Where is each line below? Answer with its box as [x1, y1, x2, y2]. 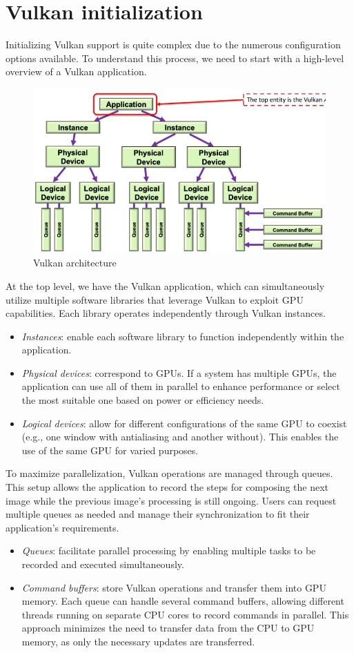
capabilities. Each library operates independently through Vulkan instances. [6, 306, 326, 320]
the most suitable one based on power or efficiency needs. [21, 393, 264, 407]
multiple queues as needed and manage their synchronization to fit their [6, 507, 310, 521]
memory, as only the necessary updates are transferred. [21, 634, 255, 648]
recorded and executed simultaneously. [21, 557, 184, 572]
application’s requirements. [6, 520, 119, 534]
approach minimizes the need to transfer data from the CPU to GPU [21, 621, 315, 635]
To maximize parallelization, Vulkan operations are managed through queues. [6, 466, 333, 480]
